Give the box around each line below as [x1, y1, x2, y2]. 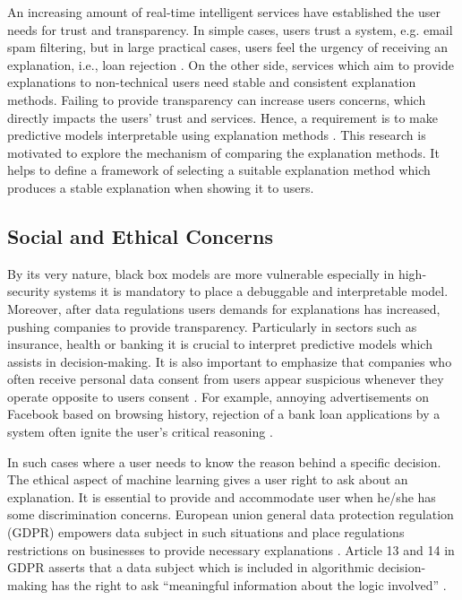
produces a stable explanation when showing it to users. [7, 178, 314, 196]
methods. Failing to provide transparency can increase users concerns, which [7, 90, 426, 109]
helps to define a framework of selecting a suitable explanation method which [7, 161, 431, 179]
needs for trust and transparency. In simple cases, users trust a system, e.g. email [7, 20, 453, 39]
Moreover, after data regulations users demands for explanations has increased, [7, 299, 441, 317]
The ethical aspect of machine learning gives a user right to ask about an [7, 470, 408, 489]
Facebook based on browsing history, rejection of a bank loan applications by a [7, 404, 441, 423]
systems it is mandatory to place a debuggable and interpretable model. [54, 282, 449, 300]
